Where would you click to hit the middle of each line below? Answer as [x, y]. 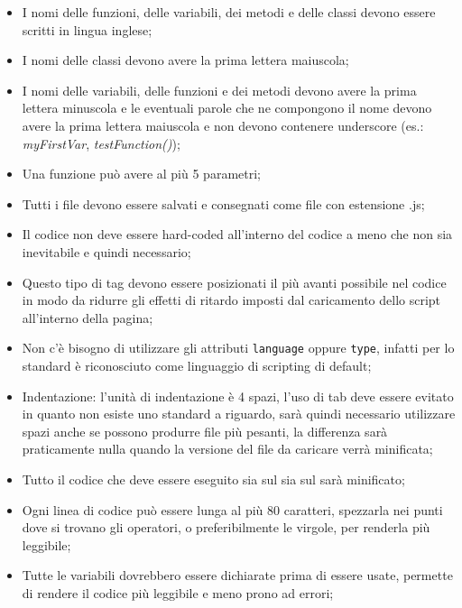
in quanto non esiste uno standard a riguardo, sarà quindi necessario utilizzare [239, 414]
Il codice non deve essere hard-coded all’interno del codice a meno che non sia [237, 234]
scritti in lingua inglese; [87, 29]
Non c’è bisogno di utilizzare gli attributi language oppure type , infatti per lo [238, 348]
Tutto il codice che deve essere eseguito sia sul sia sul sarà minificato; [213, 479]
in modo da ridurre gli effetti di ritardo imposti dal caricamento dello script [231, 300]
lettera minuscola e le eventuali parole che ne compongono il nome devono [227, 108]
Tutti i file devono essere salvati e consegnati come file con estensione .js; [223, 203]
